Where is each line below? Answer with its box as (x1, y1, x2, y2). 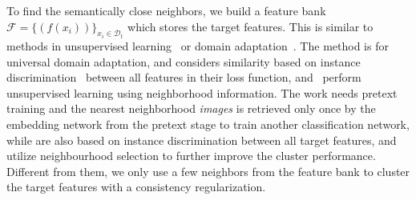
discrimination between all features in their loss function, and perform (6, 69, 361, 86)
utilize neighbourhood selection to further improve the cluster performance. (6, 147, 376, 164)
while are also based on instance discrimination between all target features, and (6, 131, 397, 148)
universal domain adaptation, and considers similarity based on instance (6, 53, 361, 70)
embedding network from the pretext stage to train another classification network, (6, 116, 410, 132)
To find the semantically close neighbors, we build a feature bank (6, 2, 326, 18)
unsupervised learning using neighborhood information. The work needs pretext (6, 84, 398, 101)
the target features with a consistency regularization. (6, 178, 266, 195)
